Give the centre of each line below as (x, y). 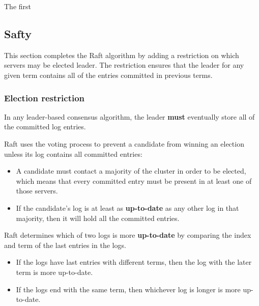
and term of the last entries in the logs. (65, 245)
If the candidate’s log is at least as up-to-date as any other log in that (127, 207)
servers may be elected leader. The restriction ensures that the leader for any (124, 65)
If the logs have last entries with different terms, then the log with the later (134, 262)
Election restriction (45, 98)
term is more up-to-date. (54, 272)
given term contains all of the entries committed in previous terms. (108, 75)
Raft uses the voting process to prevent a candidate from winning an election (124, 143)
